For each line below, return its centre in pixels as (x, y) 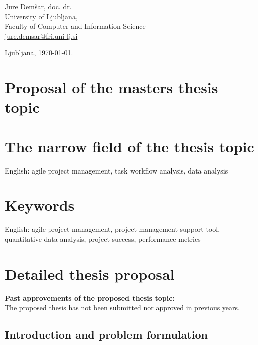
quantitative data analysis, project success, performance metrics (103, 239)
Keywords (40, 205)
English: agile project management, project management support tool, (112, 229)
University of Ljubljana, (41, 16)
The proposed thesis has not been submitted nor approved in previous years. (122, 308)
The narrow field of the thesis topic (130, 146)
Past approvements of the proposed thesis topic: (90, 297)
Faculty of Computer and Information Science (75, 26)
